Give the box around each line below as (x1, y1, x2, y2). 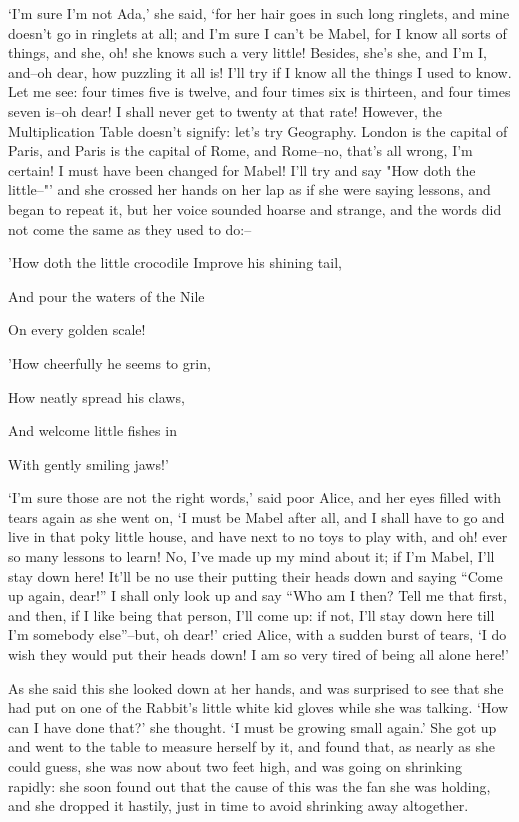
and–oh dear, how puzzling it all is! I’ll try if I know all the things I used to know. (8, 61, 512, 82)
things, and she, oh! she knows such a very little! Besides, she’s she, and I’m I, (8, 42, 487, 63)
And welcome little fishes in (8, 420, 177, 441)
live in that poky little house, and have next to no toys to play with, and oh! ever (8, 526, 508, 547)
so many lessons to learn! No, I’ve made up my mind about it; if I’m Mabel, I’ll (8, 546, 495, 567)
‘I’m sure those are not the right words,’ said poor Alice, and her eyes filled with (8, 487, 501, 508)
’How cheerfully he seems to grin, (8, 352, 211, 373)
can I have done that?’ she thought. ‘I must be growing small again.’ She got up (8, 716, 497, 737)
